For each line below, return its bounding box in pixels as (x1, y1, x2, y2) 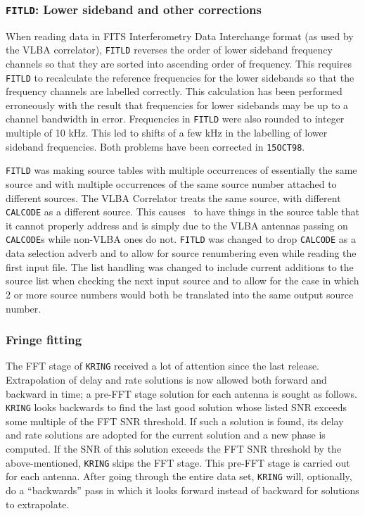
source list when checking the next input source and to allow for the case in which (6, 273, 359, 288)
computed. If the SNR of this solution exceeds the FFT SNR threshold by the (6, 441, 342, 455)
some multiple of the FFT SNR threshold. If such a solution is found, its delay (6, 413, 344, 428)
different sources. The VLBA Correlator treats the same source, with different (6, 190, 341, 205)
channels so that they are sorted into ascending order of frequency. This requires (6, 56, 352, 71)
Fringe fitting (6, 331, 82, 348)
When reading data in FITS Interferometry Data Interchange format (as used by (6, 28, 354, 43)
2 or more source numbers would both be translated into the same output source (6, 287, 354, 301)
